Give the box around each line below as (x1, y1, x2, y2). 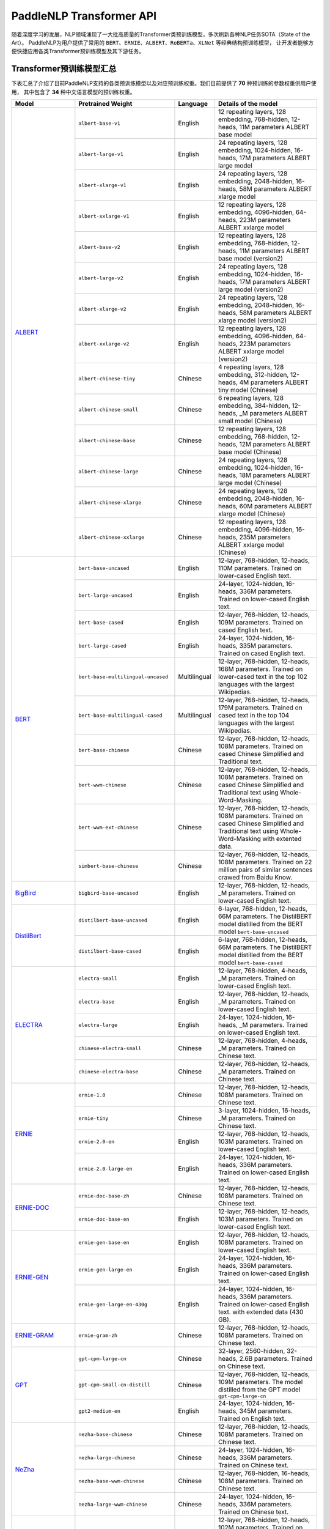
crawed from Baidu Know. (218, 873, 293, 882)
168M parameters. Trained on (218, 665, 303, 673)
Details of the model (218, 100, 278, 108)
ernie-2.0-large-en (78, 1165, 133, 1172)
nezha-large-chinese (78, 1454, 136, 1461)
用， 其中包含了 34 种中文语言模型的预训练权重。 (11, 88, 136, 95)
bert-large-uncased (78, 592, 133, 599)
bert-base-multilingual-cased (78, 712, 163, 719)
